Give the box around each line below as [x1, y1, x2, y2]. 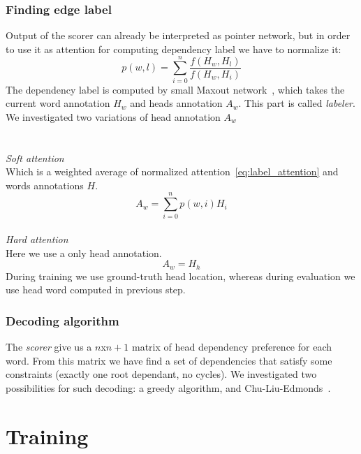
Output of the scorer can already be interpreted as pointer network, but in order [6, 28, 351, 43]
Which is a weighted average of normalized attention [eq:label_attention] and [6, 164, 339, 179]
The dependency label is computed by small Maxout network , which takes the [6, 82, 345, 96]
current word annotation [6, 96, 110, 110]
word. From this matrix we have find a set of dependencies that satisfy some [6, 353, 332, 367]
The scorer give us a [6, 339, 92, 354]
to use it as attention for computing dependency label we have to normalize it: [6, 41, 341, 56]
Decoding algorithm [6, 312, 119, 329]
